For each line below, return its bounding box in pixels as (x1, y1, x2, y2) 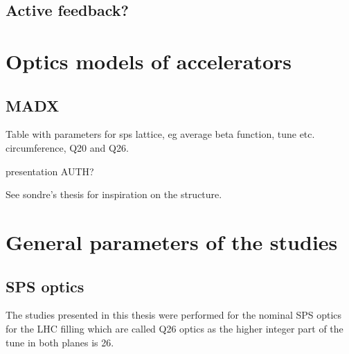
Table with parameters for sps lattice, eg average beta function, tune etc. (6, 127, 315, 141)
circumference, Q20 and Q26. (6, 140, 129, 154)
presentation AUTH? (6, 163, 94, 178)
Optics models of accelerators (6, 46, 292, 75)
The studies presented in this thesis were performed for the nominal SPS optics (6, 308, 342, 322)
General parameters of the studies (6, 227, 338, 256)
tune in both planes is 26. (6, 335, 114, 349)
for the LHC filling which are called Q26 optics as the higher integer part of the (6, 321, 343, 335)
